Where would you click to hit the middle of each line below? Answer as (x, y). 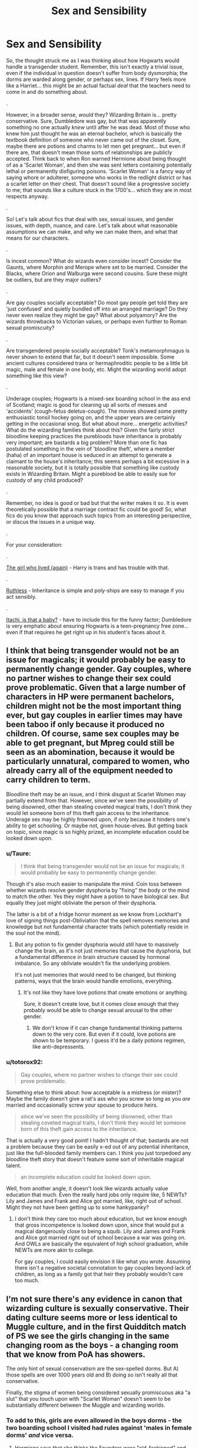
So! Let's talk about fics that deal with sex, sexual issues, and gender (90, 219)
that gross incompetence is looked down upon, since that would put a (99, 1225)
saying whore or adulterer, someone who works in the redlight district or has (99, 177)
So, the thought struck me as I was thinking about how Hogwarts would (93, 60)
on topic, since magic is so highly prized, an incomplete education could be (98, 831)
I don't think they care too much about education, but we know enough (101, 1219)
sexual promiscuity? (30, 327)
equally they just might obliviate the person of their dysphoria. (82, 903)
